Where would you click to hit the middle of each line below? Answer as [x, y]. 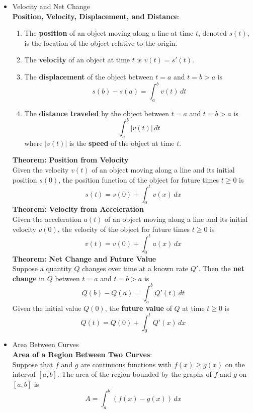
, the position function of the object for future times [139, 179]
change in [28, 278]
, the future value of [138, 308]
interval [24, 374]
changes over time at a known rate [135, 268]
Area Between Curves [46, 344]
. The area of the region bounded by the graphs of [134, 374]
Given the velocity [40, 169]
